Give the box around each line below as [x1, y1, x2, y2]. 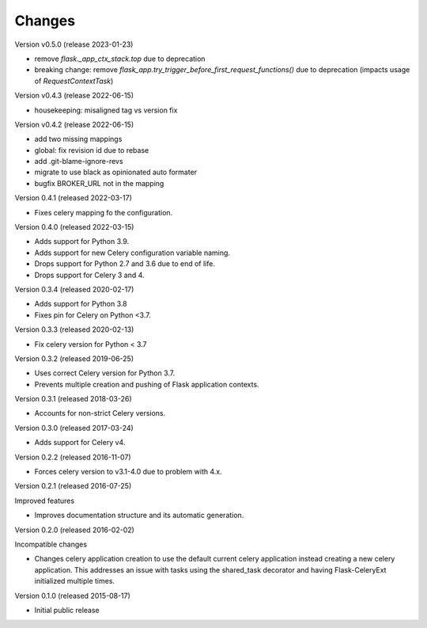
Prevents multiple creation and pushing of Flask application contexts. [34, 379, 260, 389]
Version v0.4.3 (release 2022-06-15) [14, 91, 134, 101]
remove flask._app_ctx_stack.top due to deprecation [34, 54, 206, 63]
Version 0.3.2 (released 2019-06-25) [14, 353, 134, 363]
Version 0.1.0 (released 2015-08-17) [14, 591, 130, 600]
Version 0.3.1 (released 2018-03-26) [14, 394, 132, 404]
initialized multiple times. [34, 577, 115, 586]
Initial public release [34, 605, 100, 615]
